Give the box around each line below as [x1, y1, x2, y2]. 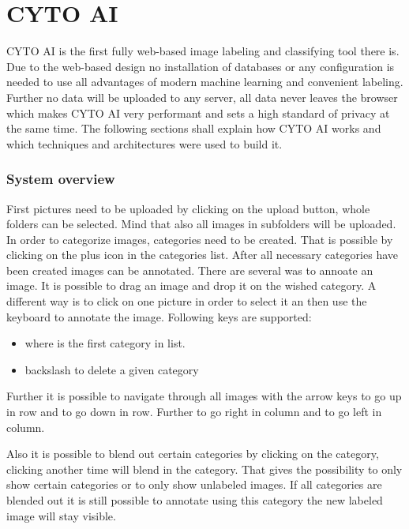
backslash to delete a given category [24, 361, 199, 377]
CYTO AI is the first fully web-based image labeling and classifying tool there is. [6, 43, 400, 59]
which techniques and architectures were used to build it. [6, 135, 283, 152]
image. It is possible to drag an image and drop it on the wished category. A [6, 277, 377, 294]
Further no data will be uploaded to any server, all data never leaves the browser [6, 88, 398, 105]
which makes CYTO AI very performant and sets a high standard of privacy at [6, 104, 390, 121]
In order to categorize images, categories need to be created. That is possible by [6, 231, 393, 247]
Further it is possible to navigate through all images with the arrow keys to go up [6, 388, 402, 404]
